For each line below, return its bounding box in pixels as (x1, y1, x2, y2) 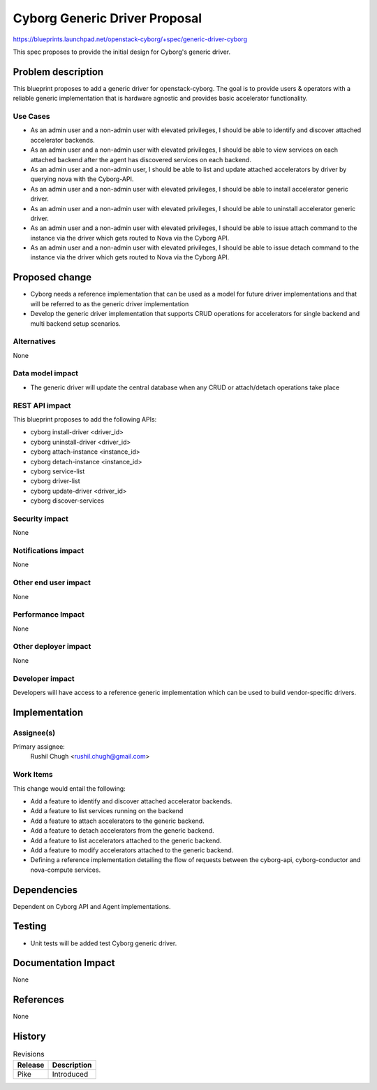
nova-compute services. (30, 866, 101, 874)
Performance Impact (13, 610, 85, 619)
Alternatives (13, 336, 56, 346)
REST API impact (13, 401, 71, 410)
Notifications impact (13, 545, 84, 555)
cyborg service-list (30, 467, 85, 475)
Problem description (13, 66, 104, 78)
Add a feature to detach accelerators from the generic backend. (30, 826, 214, 835)
